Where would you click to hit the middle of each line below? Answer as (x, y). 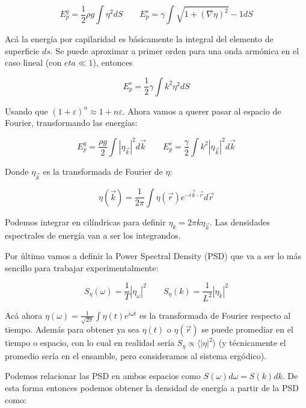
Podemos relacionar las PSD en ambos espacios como (103, 376)
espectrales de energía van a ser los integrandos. (93, 235)
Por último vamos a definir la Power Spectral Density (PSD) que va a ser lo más (153, 256)
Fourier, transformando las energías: (71, 123)
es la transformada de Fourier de (103, 171)
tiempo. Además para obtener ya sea (72, 329)
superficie (22, 50)
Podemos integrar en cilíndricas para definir (85, 221)
